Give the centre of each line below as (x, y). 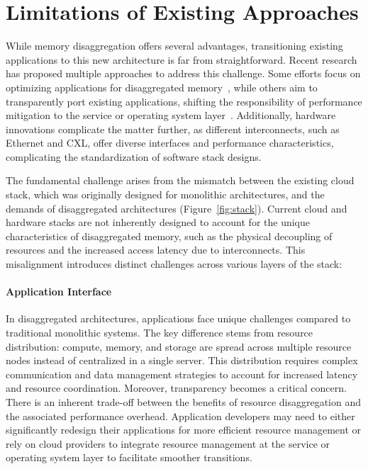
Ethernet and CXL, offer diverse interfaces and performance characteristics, (170, 143)
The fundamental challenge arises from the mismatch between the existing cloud (180, 180)
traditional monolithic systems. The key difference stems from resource (160, 333)
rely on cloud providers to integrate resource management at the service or (168, 443)
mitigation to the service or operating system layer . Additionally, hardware (171, 115)
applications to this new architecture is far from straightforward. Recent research (182, 59)
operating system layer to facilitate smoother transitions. (129, 457)
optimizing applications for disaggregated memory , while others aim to (162, 87)
